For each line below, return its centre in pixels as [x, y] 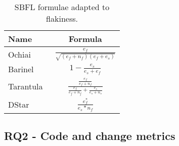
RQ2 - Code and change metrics [90, 136]
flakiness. [62, 18]
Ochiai [19, 54]
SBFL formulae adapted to [62, 7]
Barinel [21, 69]
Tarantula [26, 86]
